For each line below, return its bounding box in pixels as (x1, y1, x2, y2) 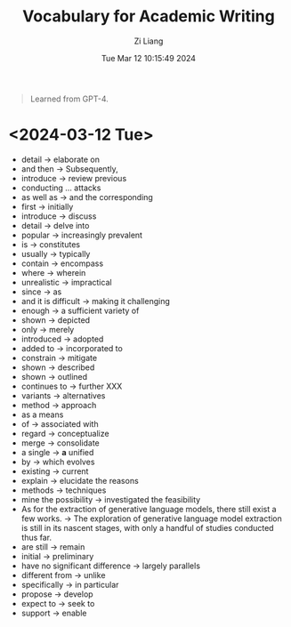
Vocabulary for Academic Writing (22, 6, 275, 27)
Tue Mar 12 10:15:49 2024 (101, 52, 197, 63)
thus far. (20, 532, 53, 543)
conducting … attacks (20, 182, 101, 193)
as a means (20, 409, 64, 420)
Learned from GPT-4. (29, 93, 109, 104)
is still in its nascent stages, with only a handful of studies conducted (20, 522, 274, 533)
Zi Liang (133, 36, 164, 46)
